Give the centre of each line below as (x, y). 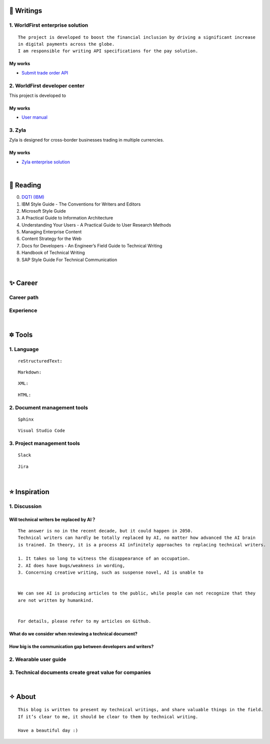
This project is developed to (38, 95)
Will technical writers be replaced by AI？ (53, 520)
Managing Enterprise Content (52, 232)
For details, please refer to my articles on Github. (84, 621)
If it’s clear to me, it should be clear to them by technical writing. (108, 717)
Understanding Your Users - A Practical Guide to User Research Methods (96, 225)
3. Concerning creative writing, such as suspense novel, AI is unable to (111, 573)
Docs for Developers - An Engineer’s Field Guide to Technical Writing (92, 245)
